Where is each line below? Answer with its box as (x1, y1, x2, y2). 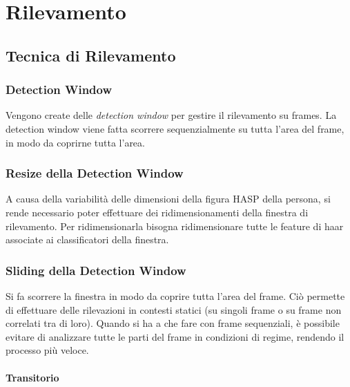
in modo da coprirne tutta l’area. (6, 135, 145, 149)
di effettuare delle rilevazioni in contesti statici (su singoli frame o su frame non (6, 302, 342, 317)
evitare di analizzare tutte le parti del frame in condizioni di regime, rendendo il (6, 329, 344, 343)
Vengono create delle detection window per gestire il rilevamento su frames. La (6, 108, 337, 122)
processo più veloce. (6, 343, 89, 357)
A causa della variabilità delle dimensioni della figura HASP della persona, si (6, 191, 331, 206)
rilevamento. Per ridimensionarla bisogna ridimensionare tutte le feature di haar (6, 218, 344, 233)
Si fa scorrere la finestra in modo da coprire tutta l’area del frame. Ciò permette (6, 288, 345, 303)
